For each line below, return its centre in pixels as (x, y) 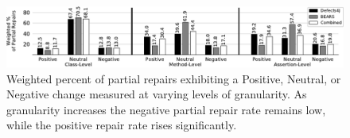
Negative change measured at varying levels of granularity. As (157, 94)
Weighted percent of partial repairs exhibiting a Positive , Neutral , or (174, 78)
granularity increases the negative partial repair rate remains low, (166, 109)
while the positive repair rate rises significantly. (122, 125)
